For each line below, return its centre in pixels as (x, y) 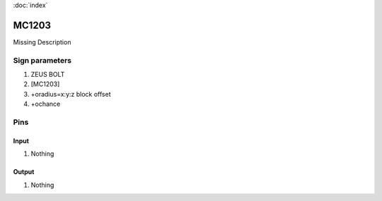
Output (24, 172)
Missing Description (42, 42)
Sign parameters (42, 60)
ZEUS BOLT (48, 75)
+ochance (46, 104)
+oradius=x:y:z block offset (71, 94)
